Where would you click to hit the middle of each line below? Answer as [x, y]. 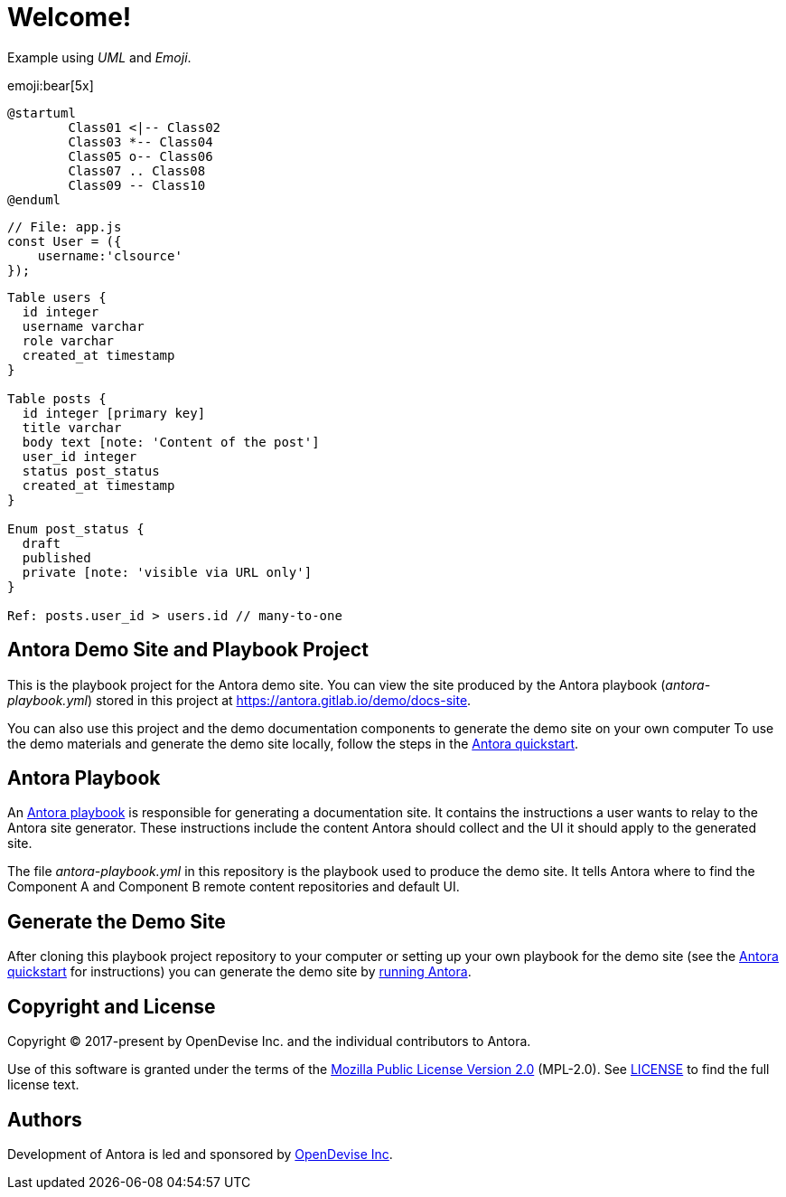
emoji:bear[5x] [51, 85]
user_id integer [80, 456]
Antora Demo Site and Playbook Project [188, 650]
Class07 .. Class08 [137, 170]
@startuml [42, 113]
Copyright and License [112, 1006]
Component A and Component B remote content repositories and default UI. [234, 887]
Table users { [57, 297]
